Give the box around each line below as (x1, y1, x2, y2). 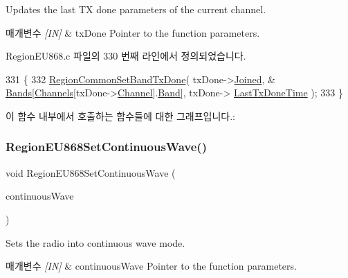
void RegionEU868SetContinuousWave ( (6, 165, 176, 180)
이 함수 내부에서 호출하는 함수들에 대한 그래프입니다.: (6, 108, 235, 123)
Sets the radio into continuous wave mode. (6, 235, 185, 250)
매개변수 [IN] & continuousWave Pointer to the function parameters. (6, 259, 297, 273)
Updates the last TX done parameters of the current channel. (6, 2, 266, 16)
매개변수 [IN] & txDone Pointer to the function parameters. (6, 25, 260, 40)
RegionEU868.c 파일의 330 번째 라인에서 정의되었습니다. (6, 49, 246, 63)
